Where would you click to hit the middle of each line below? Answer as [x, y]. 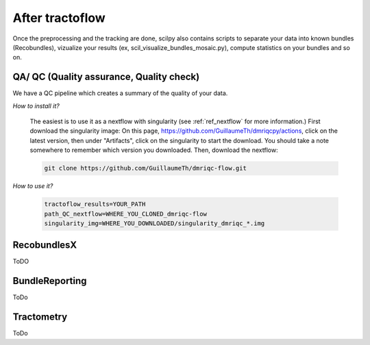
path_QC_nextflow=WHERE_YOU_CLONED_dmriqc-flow [125, 214]
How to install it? [36, 105]
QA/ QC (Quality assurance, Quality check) [106, 77]
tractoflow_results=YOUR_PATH [95, 204]
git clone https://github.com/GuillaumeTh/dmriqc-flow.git [145, 168]
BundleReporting [50, 281]
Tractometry [40, 317]
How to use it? [33, 186]
